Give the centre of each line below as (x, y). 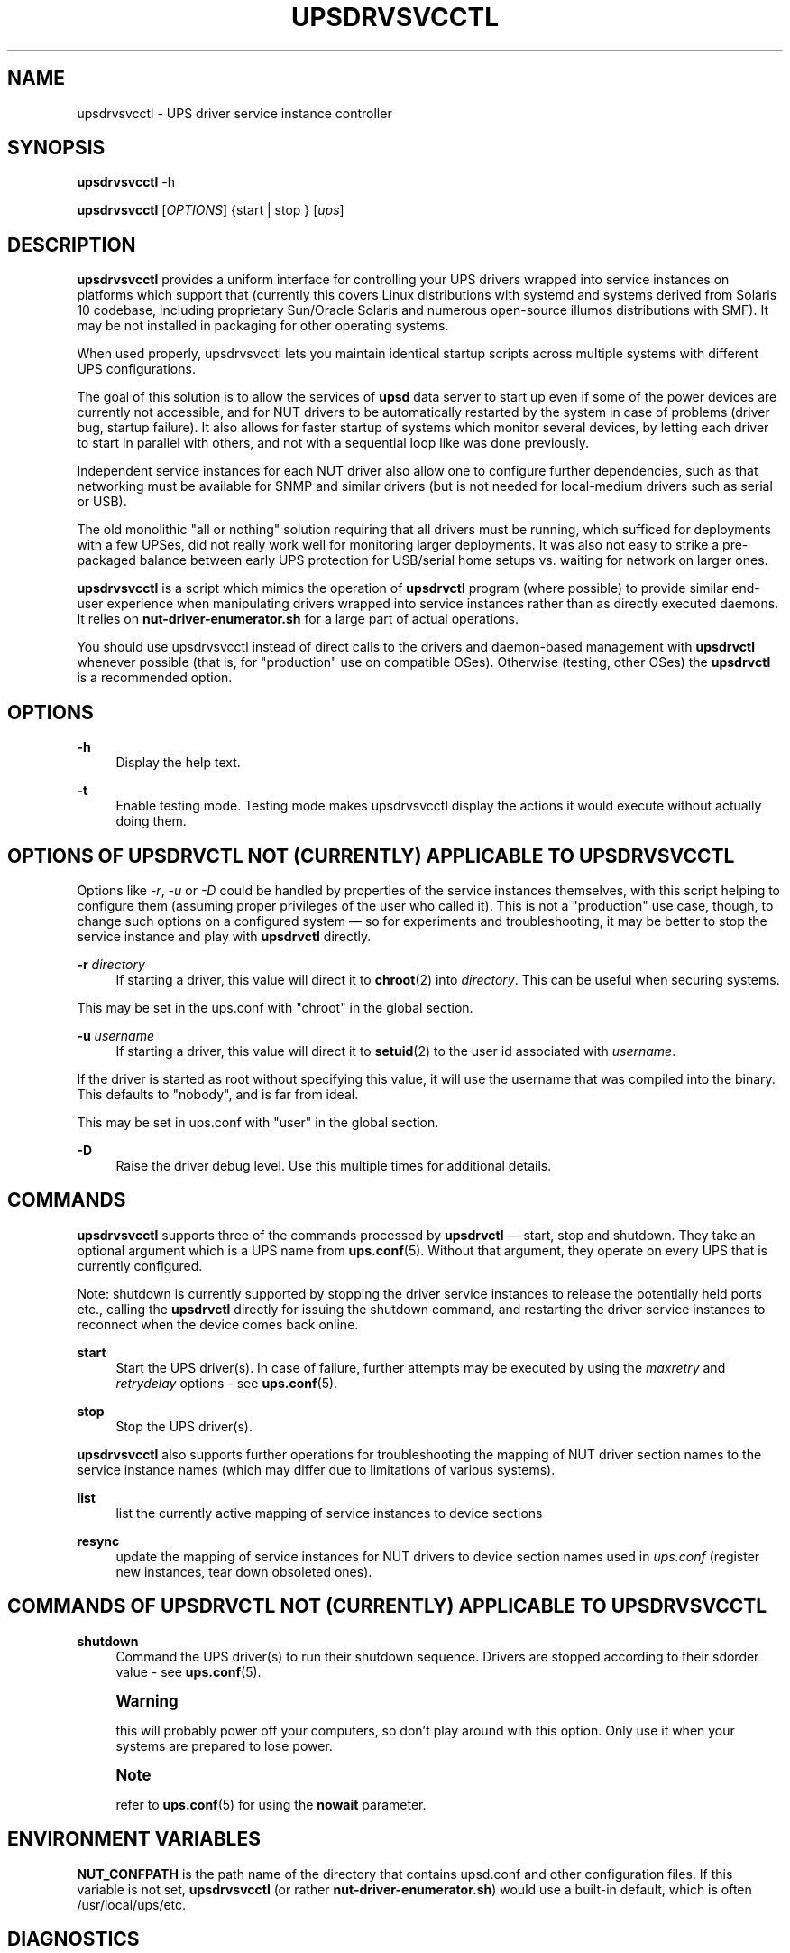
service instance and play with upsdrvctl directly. (224, 936)
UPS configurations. (136, 369)
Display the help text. (178, 763)
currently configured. (140, 1265)
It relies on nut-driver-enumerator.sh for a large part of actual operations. (298, 619)
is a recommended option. (155, 678)
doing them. (151, 821)
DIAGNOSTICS (73, 1939)
